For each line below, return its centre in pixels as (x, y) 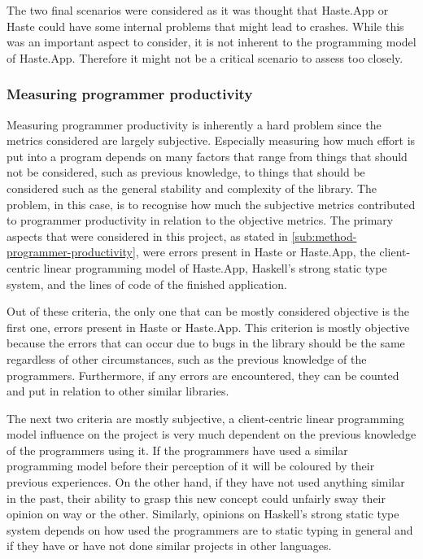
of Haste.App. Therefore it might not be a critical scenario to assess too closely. (205, 57)
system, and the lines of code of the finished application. (147, 284)
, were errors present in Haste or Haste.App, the (255, 252)
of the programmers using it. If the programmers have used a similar (177, 450)
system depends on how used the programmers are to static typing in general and (210, 529)
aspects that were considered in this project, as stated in (147, 236)
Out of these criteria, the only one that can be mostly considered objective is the (208, 311)
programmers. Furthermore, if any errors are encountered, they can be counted (203, 375)
